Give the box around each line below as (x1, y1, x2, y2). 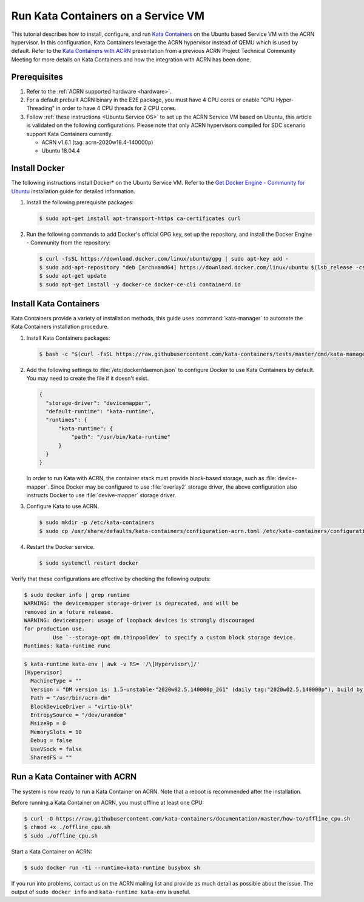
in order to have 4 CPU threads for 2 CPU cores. (55, 105, 177, 112)
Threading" (26, 105, 55, 112)
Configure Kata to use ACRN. (26, 503, 99, 510)
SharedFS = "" (30, 754, 73, 761)
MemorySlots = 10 (30, 728, 82, 735)
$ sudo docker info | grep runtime (24, 591, 130, 598)
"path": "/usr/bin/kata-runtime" (70, 433, 171, 441)
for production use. (24, 625, 85, 632)
